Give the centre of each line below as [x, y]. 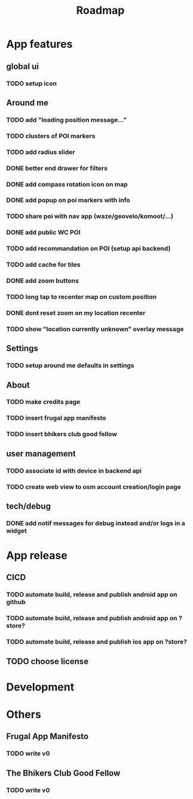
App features [39, 44]
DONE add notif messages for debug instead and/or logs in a [96, 523]
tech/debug [28, 506]
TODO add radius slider [41, 152]
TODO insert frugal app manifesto [56, 418]
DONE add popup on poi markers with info [68, 200]
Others [24, 714]
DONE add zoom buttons [43, 281]
